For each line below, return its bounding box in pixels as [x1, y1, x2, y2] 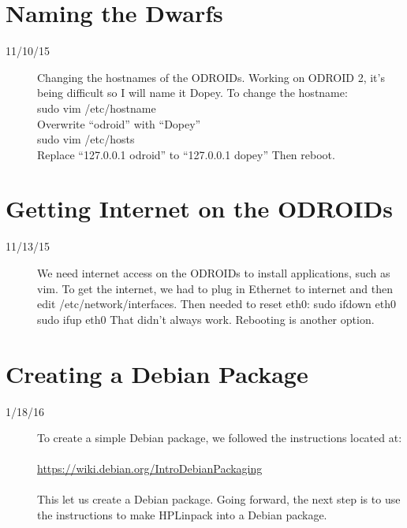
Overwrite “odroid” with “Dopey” [37, 115, 201, 132]
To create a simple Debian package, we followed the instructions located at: [37, 429, 402, 446]
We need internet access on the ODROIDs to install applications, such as [37, 265, 390, 281]
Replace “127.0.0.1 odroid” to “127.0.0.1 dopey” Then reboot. [37, 146, 335, 162]
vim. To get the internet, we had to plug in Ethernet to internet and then [37, 280, 394, 296]
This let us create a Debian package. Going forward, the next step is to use [37, 491, 401, 508]
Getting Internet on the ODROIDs [6, 192, 393, 225]
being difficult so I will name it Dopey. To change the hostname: [37, 84, 348, 101]
